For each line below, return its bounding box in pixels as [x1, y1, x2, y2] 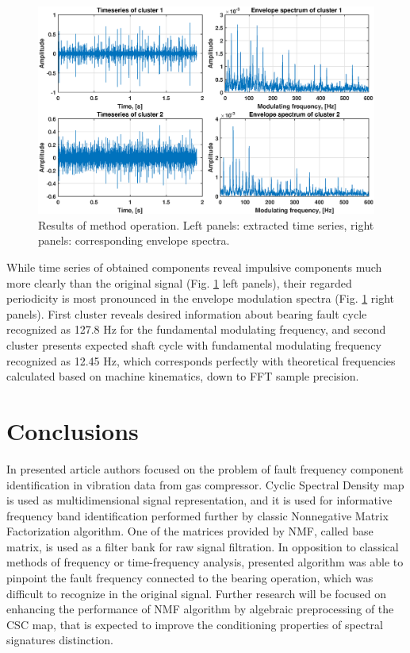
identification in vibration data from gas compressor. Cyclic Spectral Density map [6, 476, 404, 493]
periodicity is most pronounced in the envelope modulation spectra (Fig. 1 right [6, 290, 395, 307]
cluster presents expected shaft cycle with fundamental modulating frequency [6, 337, 381, 354]
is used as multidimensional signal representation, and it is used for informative [6, 492, 393, 508]
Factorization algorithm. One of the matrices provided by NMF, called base [6, 523, 374, 539]
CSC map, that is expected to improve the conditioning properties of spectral [6, 616, 383, 632]
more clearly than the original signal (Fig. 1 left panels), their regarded [6, 274, 352, 291]
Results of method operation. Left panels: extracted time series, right [38, 216, 374, 233]
